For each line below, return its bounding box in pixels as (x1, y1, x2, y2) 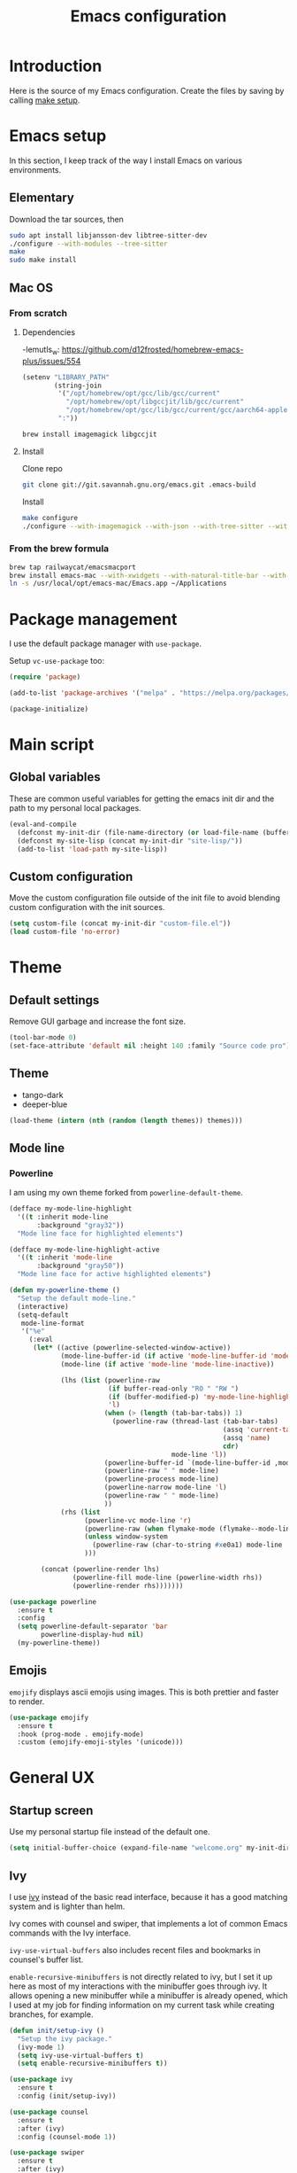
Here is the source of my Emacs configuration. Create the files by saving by (9, 85, 285, 96)
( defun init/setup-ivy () (9, 2026, 104, 2035)
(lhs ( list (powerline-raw (60, 1375, 161, 1384)
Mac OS (9, 280, 54, 295)
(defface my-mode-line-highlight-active (9, 1245, 161, 1254)
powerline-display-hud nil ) (41, 1631, 144, 1639)
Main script (9, 735, 95, 755)
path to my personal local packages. (9, 802, 141, 813)
